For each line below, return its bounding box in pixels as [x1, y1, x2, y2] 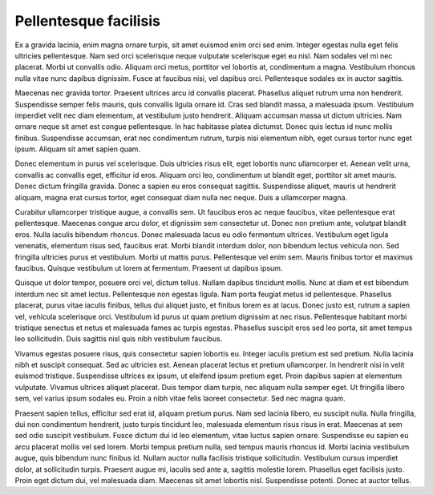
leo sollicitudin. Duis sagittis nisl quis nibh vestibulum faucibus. [14, 334, 223, 344]
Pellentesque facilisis [14, 12, 160, 30]
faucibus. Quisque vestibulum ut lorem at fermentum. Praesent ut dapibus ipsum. [14, 263, 283, 272]
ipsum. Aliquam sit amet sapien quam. [14, 144, 140, 154]
